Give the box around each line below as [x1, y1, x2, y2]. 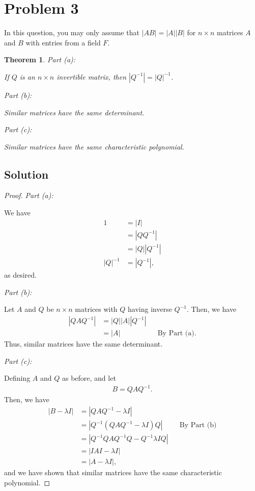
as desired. [4, 269, 37, 280]
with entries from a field [25, 37, 101, 47]
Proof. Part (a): [4, 190, 53, 201]
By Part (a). [157, 330, 196, 337]
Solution [4, 166, 49, 182]
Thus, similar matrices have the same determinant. [4, 338, 163, 349]
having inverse [128, 304, 172, 314]
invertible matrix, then [56, 71, 127, 82]
